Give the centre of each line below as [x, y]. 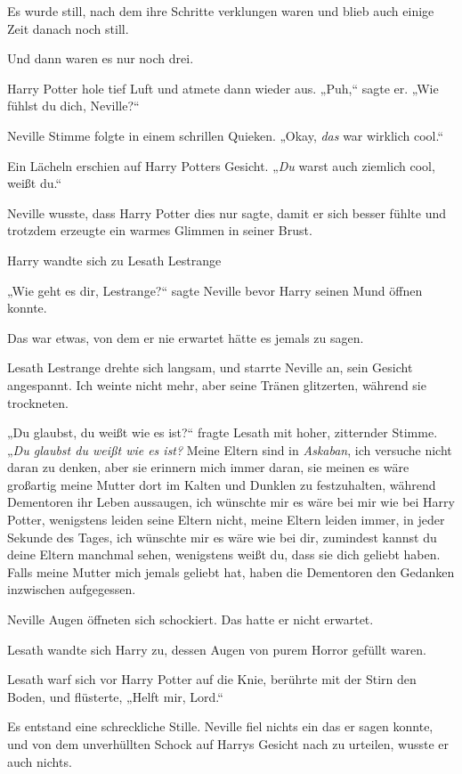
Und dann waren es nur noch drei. [101, 58]
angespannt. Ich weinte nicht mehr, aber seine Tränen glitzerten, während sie [217, 384]
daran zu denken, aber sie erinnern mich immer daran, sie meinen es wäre [208, 467]
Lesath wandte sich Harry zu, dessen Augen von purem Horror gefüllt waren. [217, 649]
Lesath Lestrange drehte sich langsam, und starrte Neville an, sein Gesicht [210, 367]
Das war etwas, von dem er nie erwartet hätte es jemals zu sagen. [186, 337]
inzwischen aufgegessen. [72, 589]
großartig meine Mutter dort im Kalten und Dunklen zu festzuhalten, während [222, 484]
